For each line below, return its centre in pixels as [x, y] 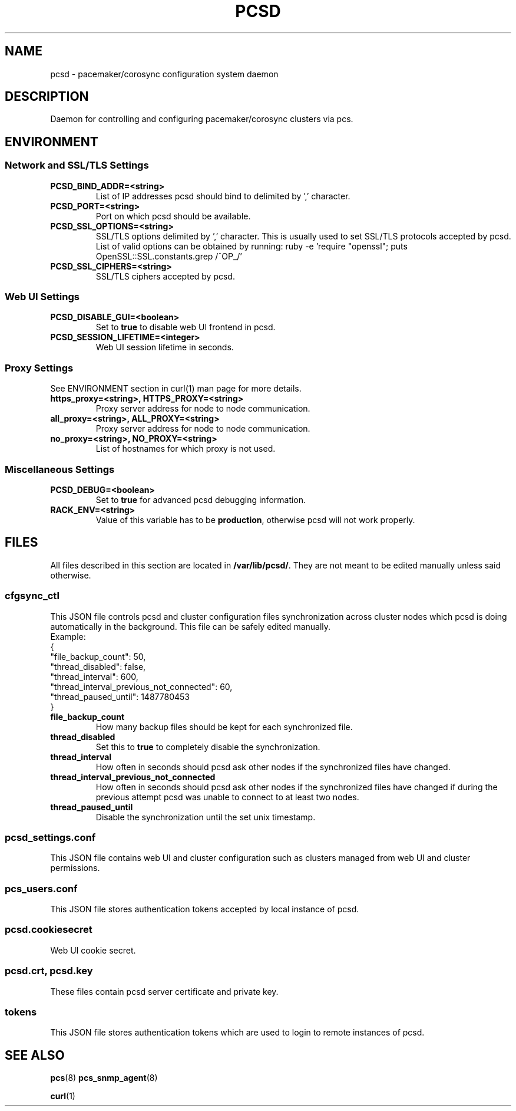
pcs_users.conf [41, 888]
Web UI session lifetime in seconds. [165, 347]
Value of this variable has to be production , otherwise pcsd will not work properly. [255, 520]
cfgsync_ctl [32, 596]
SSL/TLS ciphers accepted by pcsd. [165, 276]
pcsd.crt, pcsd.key [49, 971]
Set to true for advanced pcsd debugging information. [201, 499]
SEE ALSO [35, 1055]
